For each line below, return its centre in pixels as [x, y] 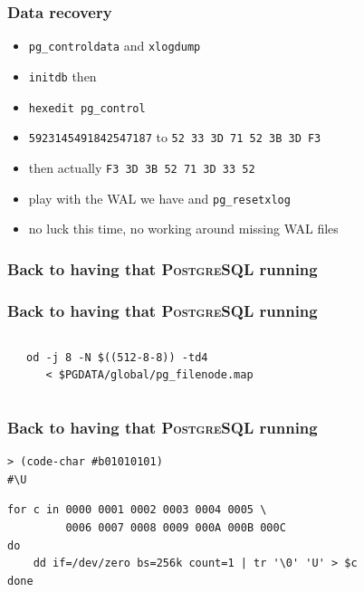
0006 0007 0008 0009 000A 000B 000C [176, 528]
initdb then [62, 76]
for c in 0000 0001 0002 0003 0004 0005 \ [137, 510]
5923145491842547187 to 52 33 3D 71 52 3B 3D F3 [175, 137]
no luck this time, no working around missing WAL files [183, 229]
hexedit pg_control [87, 108]
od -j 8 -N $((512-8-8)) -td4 [117, 357]
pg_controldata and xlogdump [115, 46]
